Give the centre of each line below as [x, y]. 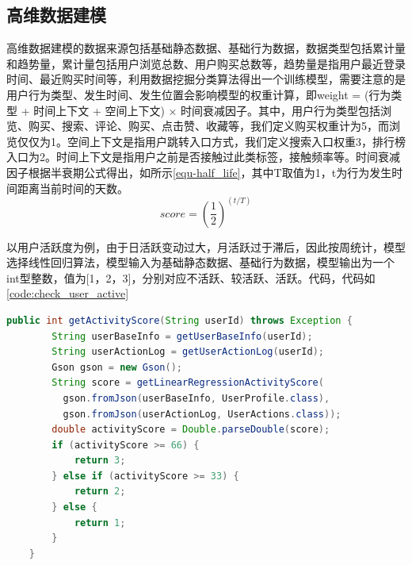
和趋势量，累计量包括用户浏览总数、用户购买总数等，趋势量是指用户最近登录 [206, 63]
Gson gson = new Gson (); [117, 367]
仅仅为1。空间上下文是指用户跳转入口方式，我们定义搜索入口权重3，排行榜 [211, 141]
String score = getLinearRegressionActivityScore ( [188, 383]
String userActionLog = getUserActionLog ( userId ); [188, 352]
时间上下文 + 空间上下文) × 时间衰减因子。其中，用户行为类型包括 [207, 110]
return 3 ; [100, 461]
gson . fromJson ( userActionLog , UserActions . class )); [202, 414]
